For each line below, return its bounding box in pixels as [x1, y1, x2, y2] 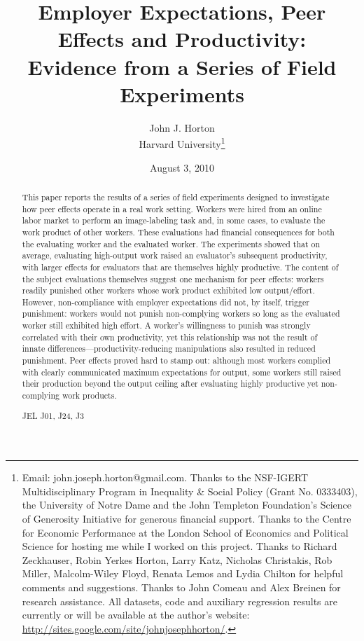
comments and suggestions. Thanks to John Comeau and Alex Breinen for [22, 580, 341, 595]
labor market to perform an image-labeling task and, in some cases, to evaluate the [22, 214, 325, 226]
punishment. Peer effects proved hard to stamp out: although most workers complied [22, 354, 331, 366]
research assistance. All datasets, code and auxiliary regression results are [22, 593, 337, 608]
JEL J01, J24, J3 [22, 409, 84, 421]
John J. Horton [149, 120, 215, 135]
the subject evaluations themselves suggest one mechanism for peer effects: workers [22, 273, 324, 284]
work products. [62, 390, 117, 401]
